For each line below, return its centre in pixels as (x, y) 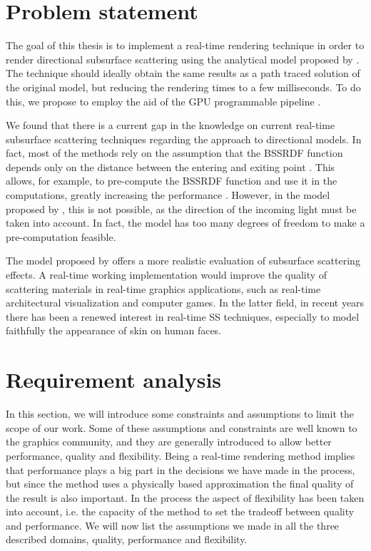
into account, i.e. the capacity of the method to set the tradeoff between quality (180, 511)
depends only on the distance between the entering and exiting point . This (171, 166)
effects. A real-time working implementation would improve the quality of (167, 275)
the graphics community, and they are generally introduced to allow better (169, 442)
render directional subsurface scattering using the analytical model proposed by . (183, 59)
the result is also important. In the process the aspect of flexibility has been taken (185, 497)
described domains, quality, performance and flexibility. (127, 539)
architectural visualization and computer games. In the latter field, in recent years (185, 303)
